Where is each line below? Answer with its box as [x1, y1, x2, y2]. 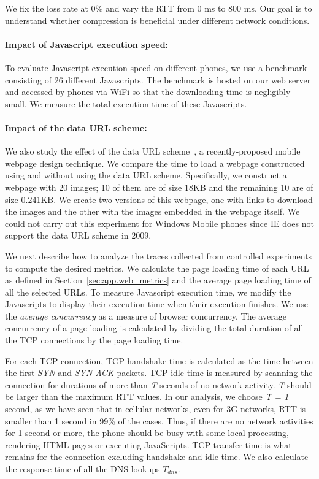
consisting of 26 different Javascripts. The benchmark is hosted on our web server [5, 73, 311, 86]
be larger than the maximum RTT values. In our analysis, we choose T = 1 [5, 390, 289, 403]
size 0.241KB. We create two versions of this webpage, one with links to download [5, 193, 313, 205]
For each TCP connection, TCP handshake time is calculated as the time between [5, 354, 313, 367]
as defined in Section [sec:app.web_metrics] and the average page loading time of [5, 274, 311, 286]
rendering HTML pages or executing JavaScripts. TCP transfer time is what [5, 438, 292, 451]
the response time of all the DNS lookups [5, 462, 160, 475]
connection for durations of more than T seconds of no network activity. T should [5, 378, 312, 391]
